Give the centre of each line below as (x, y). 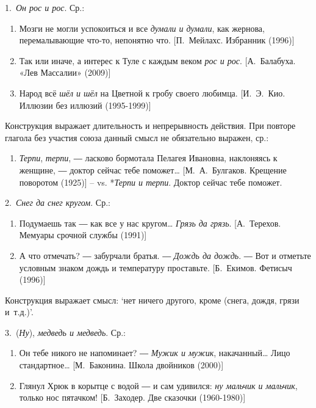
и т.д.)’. (19, 312)
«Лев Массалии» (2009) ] (65, 72)
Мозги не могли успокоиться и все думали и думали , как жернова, (142, 28)
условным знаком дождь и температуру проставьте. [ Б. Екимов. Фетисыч (156, 267)
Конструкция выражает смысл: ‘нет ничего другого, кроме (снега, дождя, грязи (152, 300)
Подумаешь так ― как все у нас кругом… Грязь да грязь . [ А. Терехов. (150, 223)
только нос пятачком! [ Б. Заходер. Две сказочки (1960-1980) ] (132, 397)
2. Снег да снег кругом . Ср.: (58, 202)
